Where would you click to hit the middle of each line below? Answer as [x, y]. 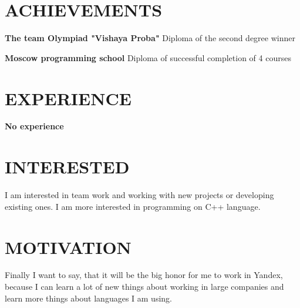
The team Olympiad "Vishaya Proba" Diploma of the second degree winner [150, 38]
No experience [34, 126]
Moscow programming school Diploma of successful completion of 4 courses [148, 57]
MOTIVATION [68, 247]
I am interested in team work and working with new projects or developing [139, 195]
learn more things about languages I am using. [88, 298]
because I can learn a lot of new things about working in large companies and [144, 287]
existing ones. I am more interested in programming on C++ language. [133, 206]
